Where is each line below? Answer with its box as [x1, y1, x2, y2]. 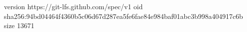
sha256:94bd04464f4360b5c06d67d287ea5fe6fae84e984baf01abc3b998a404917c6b [4, 11, 243, 21]
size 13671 [4, 20, 35, 31]
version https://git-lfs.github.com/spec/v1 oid [4, 1, 143, 11]
